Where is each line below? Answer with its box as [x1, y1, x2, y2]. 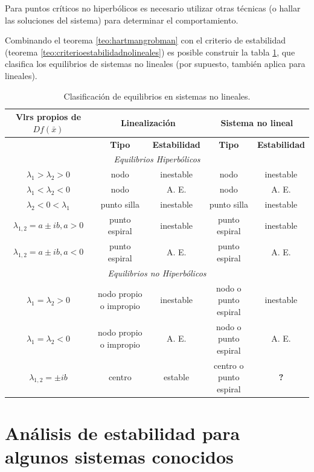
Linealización [120, 116, 176, 129]
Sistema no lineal [220, 116, 293, 129]
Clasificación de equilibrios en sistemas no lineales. [63, 89, 251, 102]
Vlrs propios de [15, 110, 82, 123]
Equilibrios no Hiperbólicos [107, 266, 207, 279]
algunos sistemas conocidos [5, 444, 234, 469]
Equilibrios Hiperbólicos [114, 153, 200, 165]
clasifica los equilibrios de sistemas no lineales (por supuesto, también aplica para [5, 57, 306, 70]
